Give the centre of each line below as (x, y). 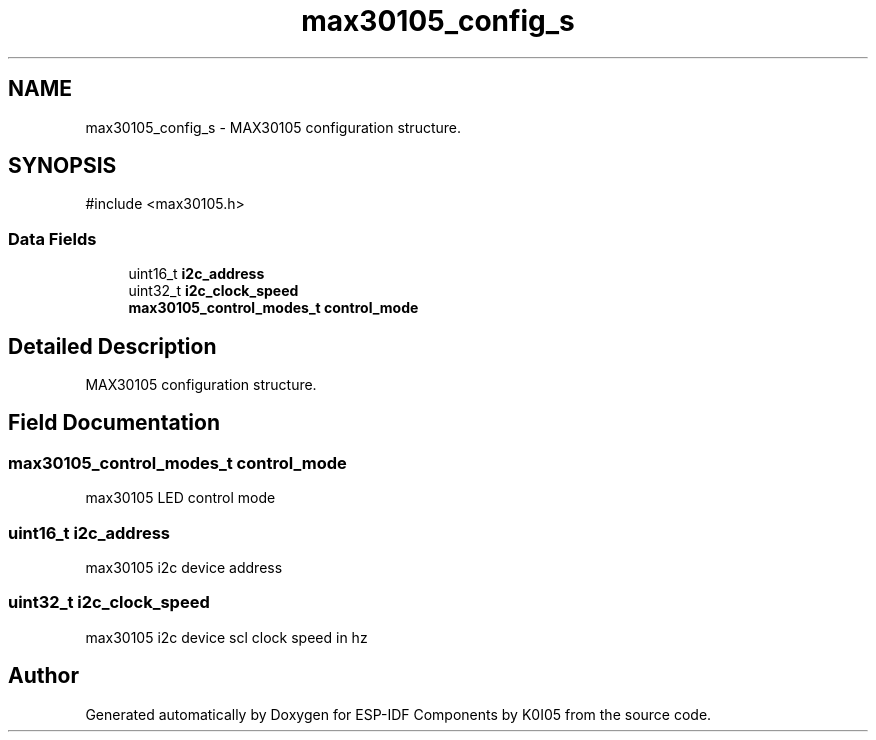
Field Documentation (114, 423)
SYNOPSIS (62, 166)
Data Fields (52, 238)
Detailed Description (112, 346)
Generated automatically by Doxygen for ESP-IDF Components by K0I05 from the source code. (398, 714)
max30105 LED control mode (180, 498)
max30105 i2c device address (184, 567)
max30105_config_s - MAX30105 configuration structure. (273, 127)
